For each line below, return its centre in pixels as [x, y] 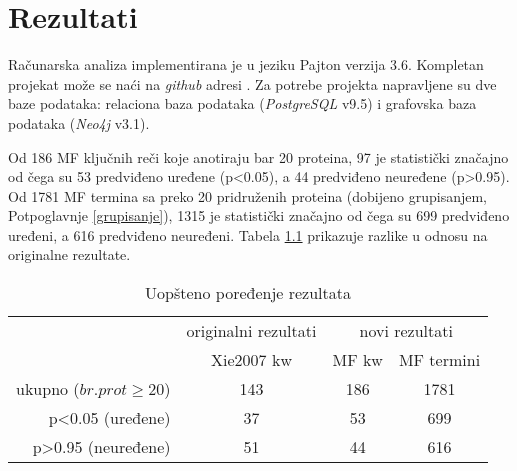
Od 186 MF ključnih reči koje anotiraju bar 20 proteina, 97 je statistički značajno [258, 156]
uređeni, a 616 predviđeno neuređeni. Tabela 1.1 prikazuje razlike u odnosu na [248, 234]
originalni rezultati [251, 331]
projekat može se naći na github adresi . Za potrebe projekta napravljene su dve [252, 83]
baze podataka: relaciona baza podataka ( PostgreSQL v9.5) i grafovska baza [242, 103]
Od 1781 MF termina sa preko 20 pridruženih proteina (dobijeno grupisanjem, [247, 195]
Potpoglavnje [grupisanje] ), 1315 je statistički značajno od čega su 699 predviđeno [259, 215]
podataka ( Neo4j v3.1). [79, 122]
